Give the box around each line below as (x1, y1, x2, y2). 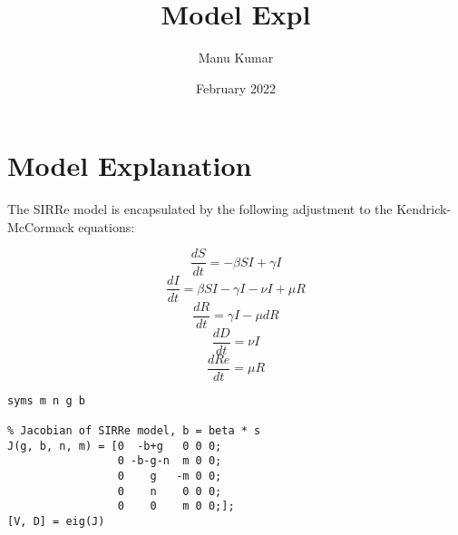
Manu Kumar (198, 48, 274, 67)
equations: (78, 217, 135, 236)
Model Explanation (7, 147, 252, 184)
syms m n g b (7, 394, 85, 407)
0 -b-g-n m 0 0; (117, 454, 222, 468)
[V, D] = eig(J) (7, 515, 105, 528)
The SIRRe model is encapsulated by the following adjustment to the (7, 199, 393, 219)
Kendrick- (396, 199, 452, 219)
